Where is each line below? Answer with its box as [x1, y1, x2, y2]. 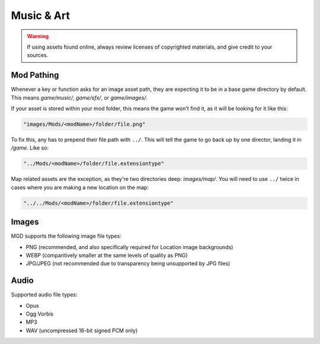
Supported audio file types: [11, 291, 78, 298]
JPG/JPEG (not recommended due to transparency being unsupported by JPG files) [25, 260, 231, 267]
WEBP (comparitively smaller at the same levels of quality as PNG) [25, 252, 188, 259]
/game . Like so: [11, 144, 49, 151]
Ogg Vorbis [25, 310, 53, 317]
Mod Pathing [11, 70, 59, 80]
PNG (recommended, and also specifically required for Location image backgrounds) [25, 243, 233, 250]
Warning [27, 33, 49, 40]
